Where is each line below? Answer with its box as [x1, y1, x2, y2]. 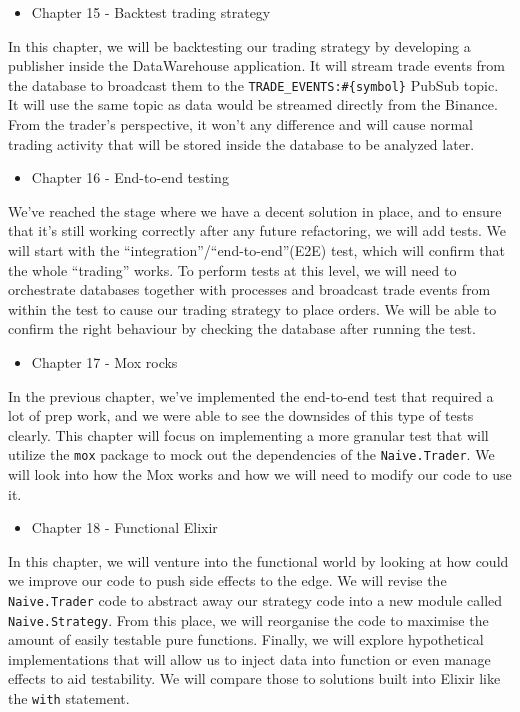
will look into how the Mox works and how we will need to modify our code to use [8, 464, 512, 484]
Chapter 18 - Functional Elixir [31, 517, 218, 538]
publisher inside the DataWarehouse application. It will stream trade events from [8, 55, 506, 76]
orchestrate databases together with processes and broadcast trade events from [8, 279, 491, 300]
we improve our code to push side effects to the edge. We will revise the [8, 570, 447, 591]
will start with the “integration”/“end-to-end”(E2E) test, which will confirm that [8, 240, 505, 260]
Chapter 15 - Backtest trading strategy [31, 2, 271, 22]
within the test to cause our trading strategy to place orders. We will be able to [8, 298, 497, 319]
